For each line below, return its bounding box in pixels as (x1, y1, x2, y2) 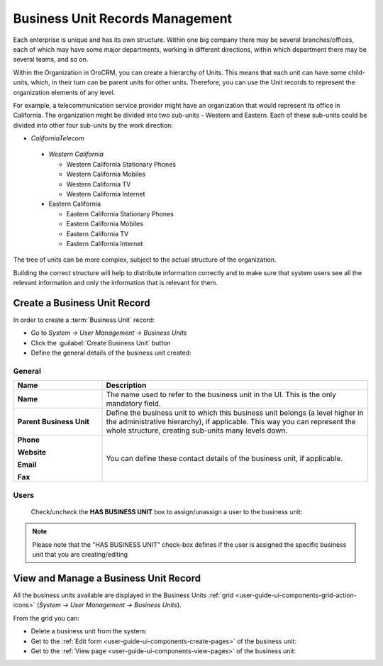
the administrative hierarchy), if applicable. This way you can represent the (106, 417, 356, 427)
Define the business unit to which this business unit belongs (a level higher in (106, 408, 364, 418)
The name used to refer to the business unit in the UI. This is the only (106, 390, 337, 400)
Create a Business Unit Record (13, 296, 150, 309)
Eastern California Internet (66, 239, 143, 248)
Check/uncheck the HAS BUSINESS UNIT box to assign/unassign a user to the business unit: (30, 507, 303, 516)
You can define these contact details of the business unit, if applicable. (106, 454, 343, 464)
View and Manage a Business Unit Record (13, 572, 201, 584)
